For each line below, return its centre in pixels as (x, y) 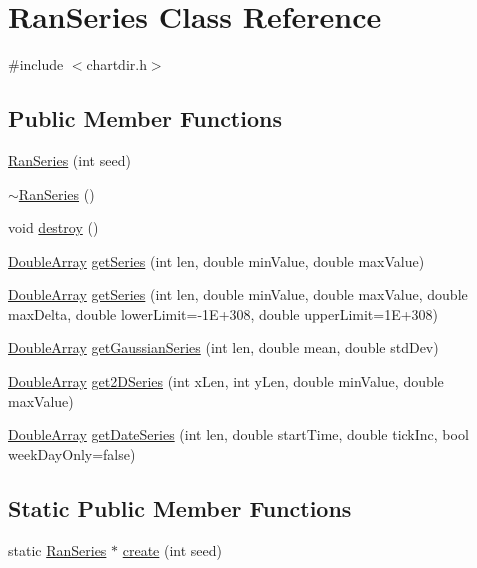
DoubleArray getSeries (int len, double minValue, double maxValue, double (238, 294)
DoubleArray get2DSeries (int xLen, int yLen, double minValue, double (226, 381)
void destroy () (53, 227)
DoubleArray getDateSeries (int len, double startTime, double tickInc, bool (238, 434)
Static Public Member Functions (180, 507)
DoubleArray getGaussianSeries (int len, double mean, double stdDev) (223, 347)
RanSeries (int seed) (69, 159)
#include (36, 64)
